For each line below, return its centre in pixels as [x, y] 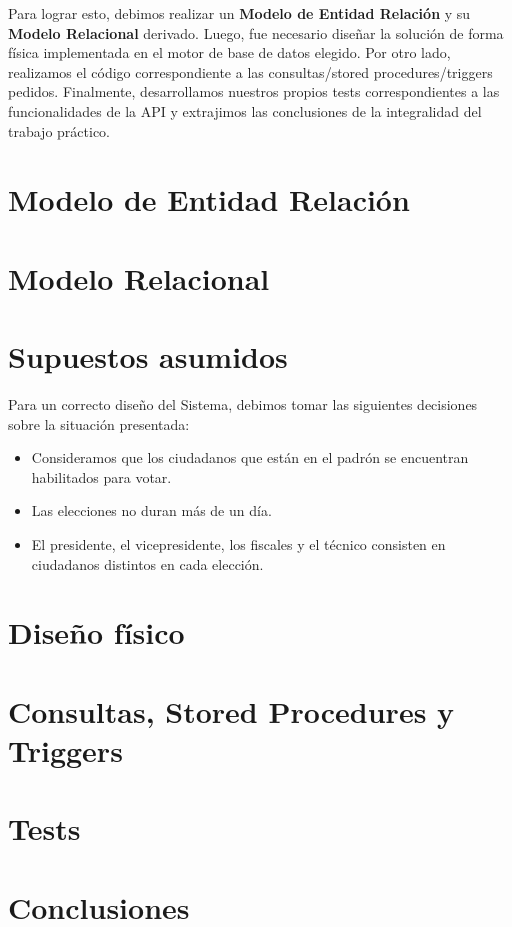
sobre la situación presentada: [99, 423]
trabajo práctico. [59, 130]
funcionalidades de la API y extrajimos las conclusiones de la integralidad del [245, 110]
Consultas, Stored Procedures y [231, 710]
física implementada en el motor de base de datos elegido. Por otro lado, [229, 52]
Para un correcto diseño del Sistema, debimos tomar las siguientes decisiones [243, 404]
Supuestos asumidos [148, 356]
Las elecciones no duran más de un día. [151, 510]
